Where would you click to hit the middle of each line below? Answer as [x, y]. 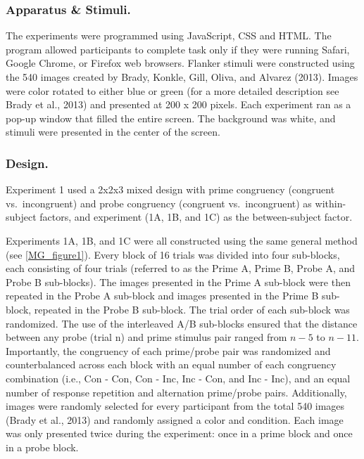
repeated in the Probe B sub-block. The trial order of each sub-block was [192, 309]
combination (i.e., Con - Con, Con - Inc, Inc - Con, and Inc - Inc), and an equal [178, 378]
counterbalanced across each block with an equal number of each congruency [171, 364]
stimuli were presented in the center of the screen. [113, 132]
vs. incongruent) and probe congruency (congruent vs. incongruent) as [159, 203]
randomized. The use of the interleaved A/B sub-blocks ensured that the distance [182, 323]
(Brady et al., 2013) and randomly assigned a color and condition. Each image [175, 419]
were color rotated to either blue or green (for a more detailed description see [172, 90]
